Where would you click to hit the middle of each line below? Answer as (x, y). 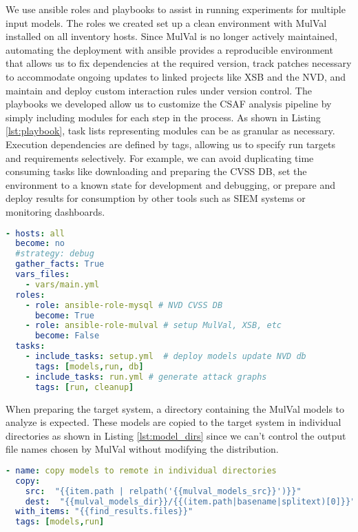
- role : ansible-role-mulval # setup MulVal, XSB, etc (153, 326)
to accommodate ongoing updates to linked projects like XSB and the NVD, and (176, 76)
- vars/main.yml (62, 284)
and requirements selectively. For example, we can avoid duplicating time (160, 157)
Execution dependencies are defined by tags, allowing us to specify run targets (171, 144)
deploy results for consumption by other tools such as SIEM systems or (156, 198)
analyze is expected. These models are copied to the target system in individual (173, 422)
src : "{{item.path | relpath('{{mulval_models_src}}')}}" (163, 491)
